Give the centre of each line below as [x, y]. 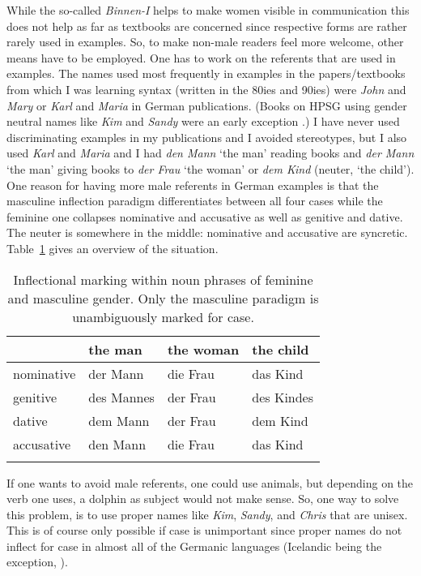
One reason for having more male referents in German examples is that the [193, 185]
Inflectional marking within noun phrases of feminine [163, 279]
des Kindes [283, 397]
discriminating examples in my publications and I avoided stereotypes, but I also [207, 137]
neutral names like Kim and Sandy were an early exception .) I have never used [203, 121]
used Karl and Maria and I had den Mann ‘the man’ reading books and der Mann [210, 153]
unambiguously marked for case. [163, 316]
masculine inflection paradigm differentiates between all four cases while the [195, 201]
